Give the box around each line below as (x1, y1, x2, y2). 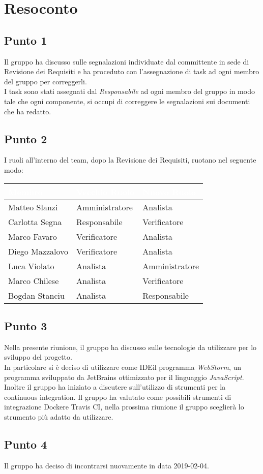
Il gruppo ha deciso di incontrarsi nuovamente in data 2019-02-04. (4, 460, 209, 470)
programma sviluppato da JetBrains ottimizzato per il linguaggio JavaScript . (4, 371, 244, 382)
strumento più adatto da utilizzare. (4, 411, 113, 422)
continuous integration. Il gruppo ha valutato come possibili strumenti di (4, 391, 231, 402)
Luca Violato (8, 260, 54, 272)
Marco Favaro (8, 230, 57, 242)
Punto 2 (4, 131, 47, 146)
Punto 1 (4, 32, 47, 48)
